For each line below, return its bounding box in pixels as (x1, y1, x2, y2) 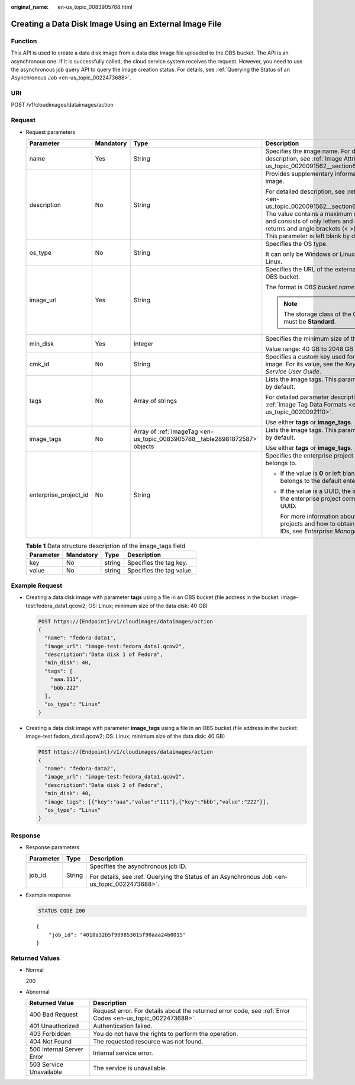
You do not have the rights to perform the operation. (92, 1030, 238, 1038)
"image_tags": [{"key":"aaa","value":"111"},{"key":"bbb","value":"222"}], (44, 798, 269, 805)
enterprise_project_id (29, 491, 89, 499)
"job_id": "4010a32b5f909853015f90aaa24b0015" (48, 931, 186, 938)
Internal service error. (92, 1049, 153, 1057)
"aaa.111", (50, 676, 82, 683)
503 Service (29, 1061, 63, 1069)
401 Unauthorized (29, 1022, 79, 1030)
